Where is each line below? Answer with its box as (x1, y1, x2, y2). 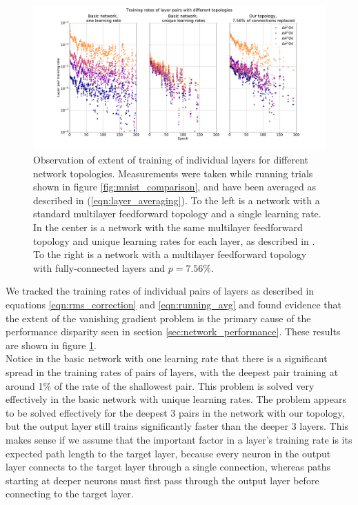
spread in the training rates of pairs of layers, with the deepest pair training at (6, 365, 339, 379)
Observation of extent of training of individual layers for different (33, 152, 309, 167)
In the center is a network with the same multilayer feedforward (33, 220, 303, 235)
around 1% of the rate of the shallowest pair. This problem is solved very (6, 378, 315, 393)
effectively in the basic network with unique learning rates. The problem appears (6, 392, 346, 406)
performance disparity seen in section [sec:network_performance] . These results (6, 324, 341, 339)
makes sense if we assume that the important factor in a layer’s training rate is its (6, 432, 352, 446)
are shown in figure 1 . (6, 337, 97, 352)
